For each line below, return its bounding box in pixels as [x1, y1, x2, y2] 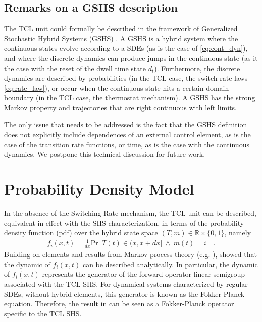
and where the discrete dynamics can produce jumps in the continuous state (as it [4, 52, 258, 63]
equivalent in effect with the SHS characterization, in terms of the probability [4, 217, 244, 228]
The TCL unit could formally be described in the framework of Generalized [4, 23, 238, 34]
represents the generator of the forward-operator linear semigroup [42, 269, 245, 279]
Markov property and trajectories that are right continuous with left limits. [4, 102, 237, 112]
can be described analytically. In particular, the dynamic [82, 259, 258, 269]
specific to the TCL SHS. [4, 308, 82, 318]
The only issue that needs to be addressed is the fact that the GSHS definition [4, 119, 247, 130]
